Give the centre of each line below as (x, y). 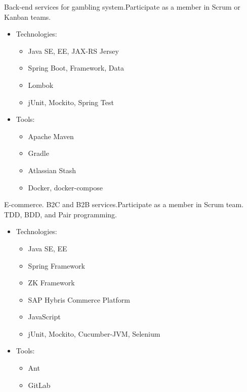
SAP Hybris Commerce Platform (79, 299)
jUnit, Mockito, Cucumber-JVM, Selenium (94, 333)
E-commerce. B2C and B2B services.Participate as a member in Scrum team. (124, 204)
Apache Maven (51, 136)
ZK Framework (51, 283)
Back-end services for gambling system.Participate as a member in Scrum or (122, 7)
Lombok (41, 85)
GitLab (39, 385)
